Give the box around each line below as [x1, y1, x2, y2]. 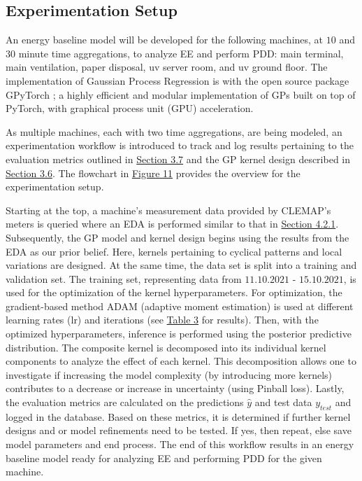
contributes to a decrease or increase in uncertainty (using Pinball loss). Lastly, [6, 381, 345, 396]
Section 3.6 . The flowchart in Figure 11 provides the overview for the [6, 165, 301, 180]
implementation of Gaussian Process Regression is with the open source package [6, 73, 349, 88]
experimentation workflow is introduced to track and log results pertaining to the [6, 138, 354, 153]
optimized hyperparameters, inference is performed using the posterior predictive [6, 326, 352, 341]
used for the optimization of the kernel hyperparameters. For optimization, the [6, 285, 342, 300]
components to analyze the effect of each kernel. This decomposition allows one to [6, 354, 356, 368]
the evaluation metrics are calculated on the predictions [6, 395, 244, 410]
